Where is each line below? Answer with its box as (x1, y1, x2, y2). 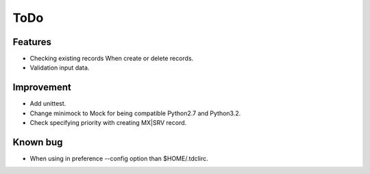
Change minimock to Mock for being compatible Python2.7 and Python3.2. (29, 109, 241, 117)
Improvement (12, 82, 71, 93)
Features (12, 36, 51, 48)
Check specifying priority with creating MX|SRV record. (29, 119, 187, 127)
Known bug (12, 136, 63, 148)
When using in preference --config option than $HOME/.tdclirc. (29, 154, 208, 163)
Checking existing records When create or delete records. (29, 55, 194, 63)
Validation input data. (29, 63, 90, 72)
